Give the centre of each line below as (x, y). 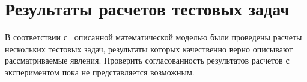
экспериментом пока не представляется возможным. (100, 72)
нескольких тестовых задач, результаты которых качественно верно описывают (149, 48)
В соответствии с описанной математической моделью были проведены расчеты (153, 37)
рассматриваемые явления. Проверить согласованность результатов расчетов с (147, 60)
